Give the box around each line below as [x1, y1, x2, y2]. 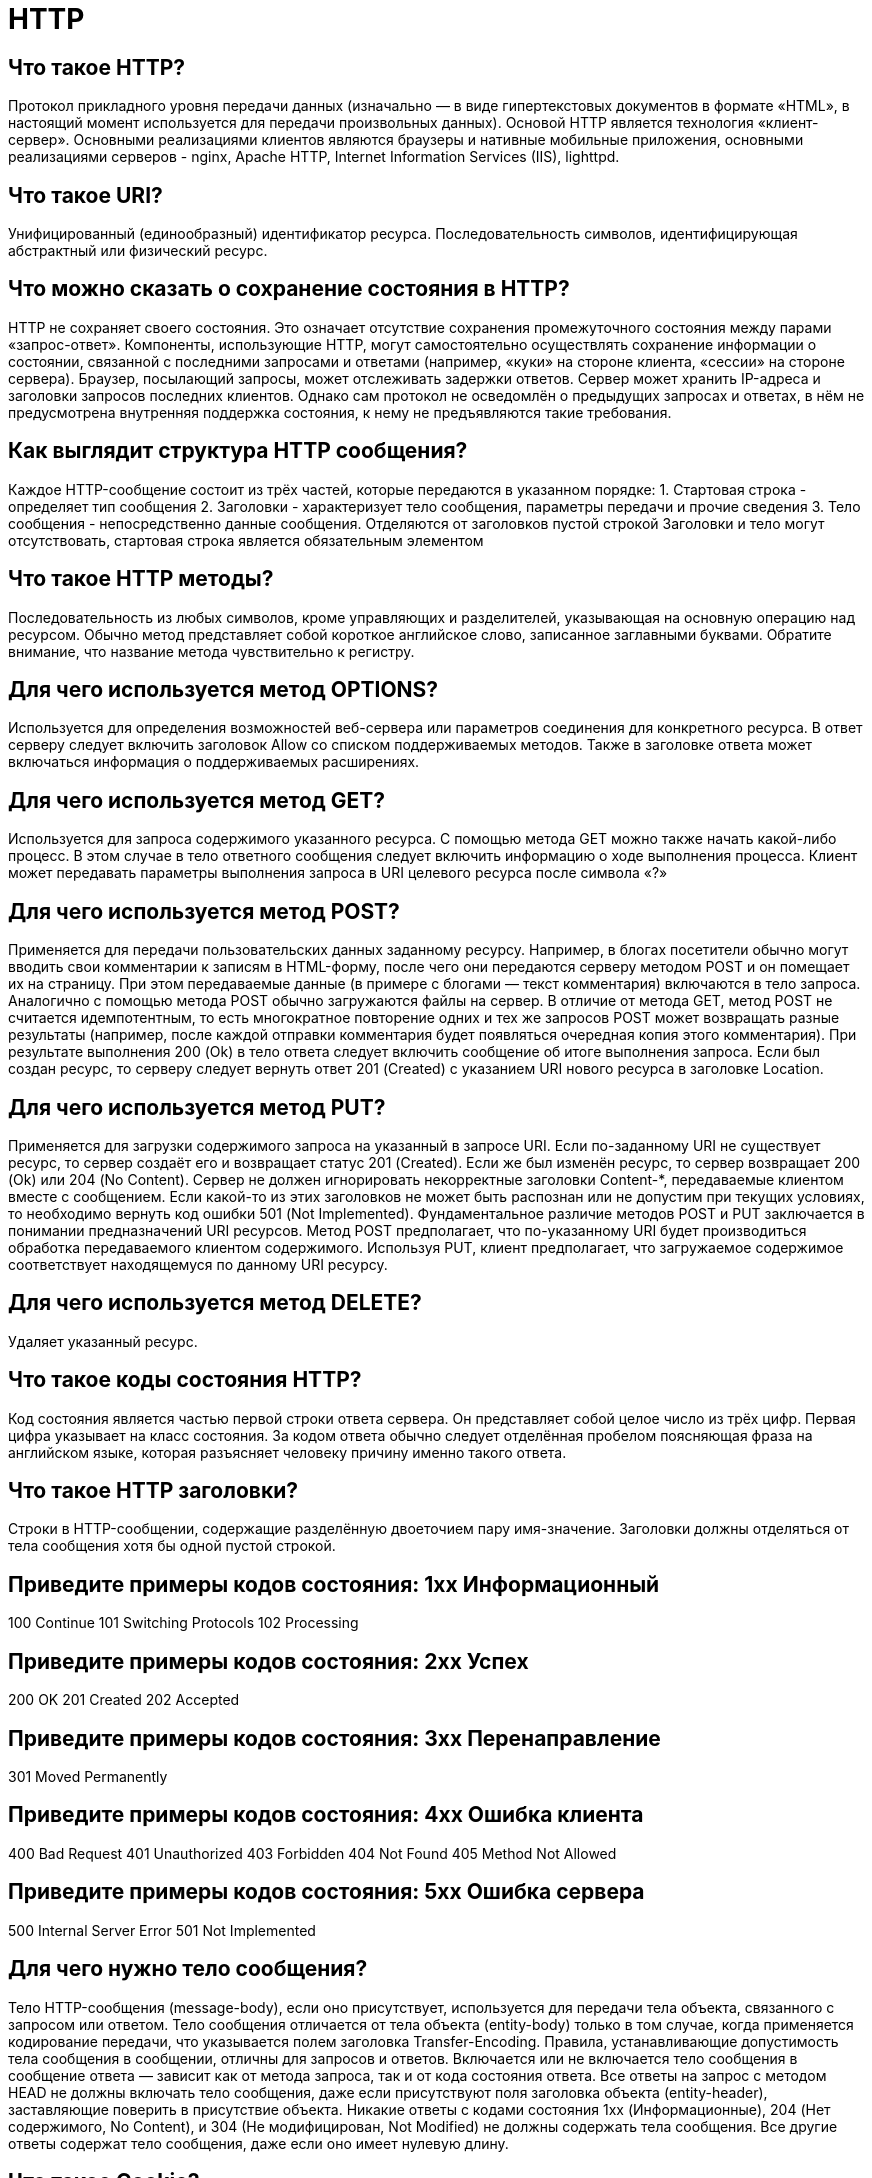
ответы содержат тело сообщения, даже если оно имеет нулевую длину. [8, 2134, 509, 2152]
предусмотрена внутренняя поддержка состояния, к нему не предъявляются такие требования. [8, 403, 672, 421]
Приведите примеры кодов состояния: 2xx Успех [8, 1648, 529, 1674]
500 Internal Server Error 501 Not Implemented [8, 1921, 316, 1939]
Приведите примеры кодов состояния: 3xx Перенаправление [8, 1725, 661, 1751]
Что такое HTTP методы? [8, 566, 274, 592]
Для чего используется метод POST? [8, 898, 400, 924]
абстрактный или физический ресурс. [8, 242, 268, 260]
